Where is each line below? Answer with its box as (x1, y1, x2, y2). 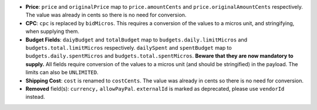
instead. (25, 94, 45, 101)
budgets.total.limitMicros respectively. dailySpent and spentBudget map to (25, 44, 232, 51)
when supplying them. (25, 28, 79, 35)
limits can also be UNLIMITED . (25, 69, 99, 76)
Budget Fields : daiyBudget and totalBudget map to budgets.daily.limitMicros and (25, 36, 248, 43)
